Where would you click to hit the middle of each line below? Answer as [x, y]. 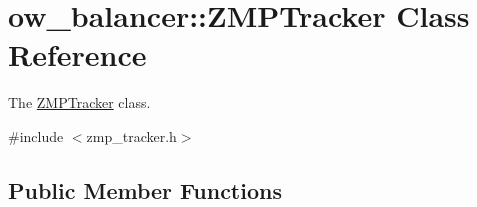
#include [36, 135]
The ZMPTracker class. [79, 102]
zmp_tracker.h [131, 135]
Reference [77, 54]
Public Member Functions [145, 189]
